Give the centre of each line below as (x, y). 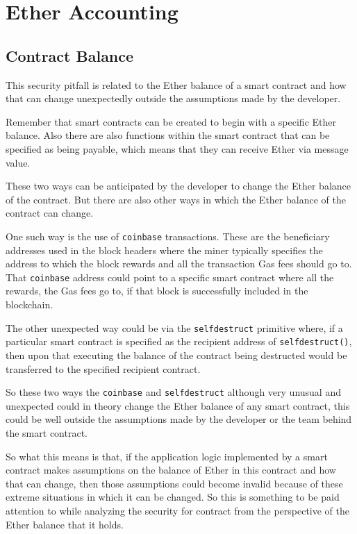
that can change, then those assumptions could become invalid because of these (174, 483)
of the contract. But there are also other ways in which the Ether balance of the (176, 199)
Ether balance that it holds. (65, 524)
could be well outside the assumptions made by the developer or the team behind (179, 419)
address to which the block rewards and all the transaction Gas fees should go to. (179, 264)
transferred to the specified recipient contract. (103, 368)
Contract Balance (70, 55)
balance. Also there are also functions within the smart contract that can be (168, 135)
